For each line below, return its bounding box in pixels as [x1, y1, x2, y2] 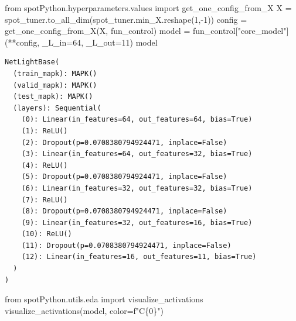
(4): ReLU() [21, 161, 68, 170]
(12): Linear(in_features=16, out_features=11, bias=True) [21, 253, 257, 261]
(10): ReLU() [21, 230, 72, 239]
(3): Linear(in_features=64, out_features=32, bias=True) [21, 150, 253, 158]
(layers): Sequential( [13, 103, 101, 112]
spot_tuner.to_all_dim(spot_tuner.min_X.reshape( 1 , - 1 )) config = [5, 13, 247, 25]
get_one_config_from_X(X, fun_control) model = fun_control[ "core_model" [5, 25, 287, 37]
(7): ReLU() [21, 195, 68, 204]
